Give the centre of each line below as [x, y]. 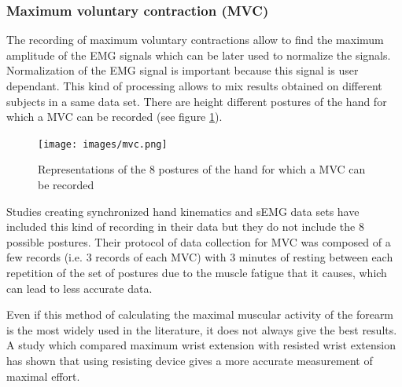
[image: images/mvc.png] [103, 144]
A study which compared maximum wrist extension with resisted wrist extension [201, 345]
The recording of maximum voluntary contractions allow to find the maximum [195, 40]
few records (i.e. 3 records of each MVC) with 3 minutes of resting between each [200, 257]
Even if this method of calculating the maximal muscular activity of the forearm [200, 314]
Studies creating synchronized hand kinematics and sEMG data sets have [183, 211]
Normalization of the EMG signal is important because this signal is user [183, 70]
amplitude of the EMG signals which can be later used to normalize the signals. [199, 55]
